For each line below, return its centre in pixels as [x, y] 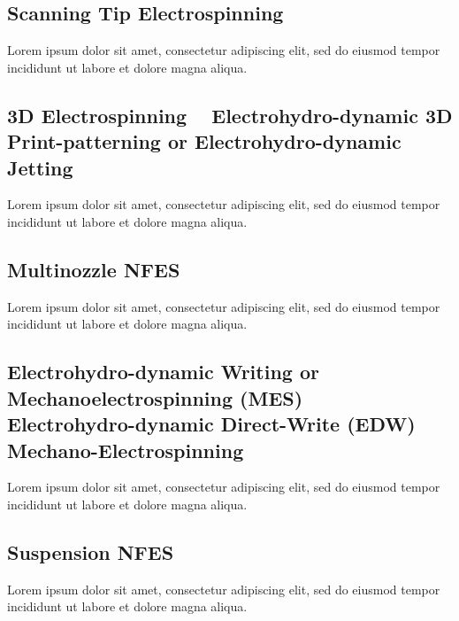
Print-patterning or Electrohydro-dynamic [204, 141]
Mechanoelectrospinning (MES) [155, 397]
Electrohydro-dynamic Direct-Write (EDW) [211, 424]
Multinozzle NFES [94, 269]
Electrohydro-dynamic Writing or [163, 372]
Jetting [40, 167]
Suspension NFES [91, 551]
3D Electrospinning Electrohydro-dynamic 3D [230, 115]
